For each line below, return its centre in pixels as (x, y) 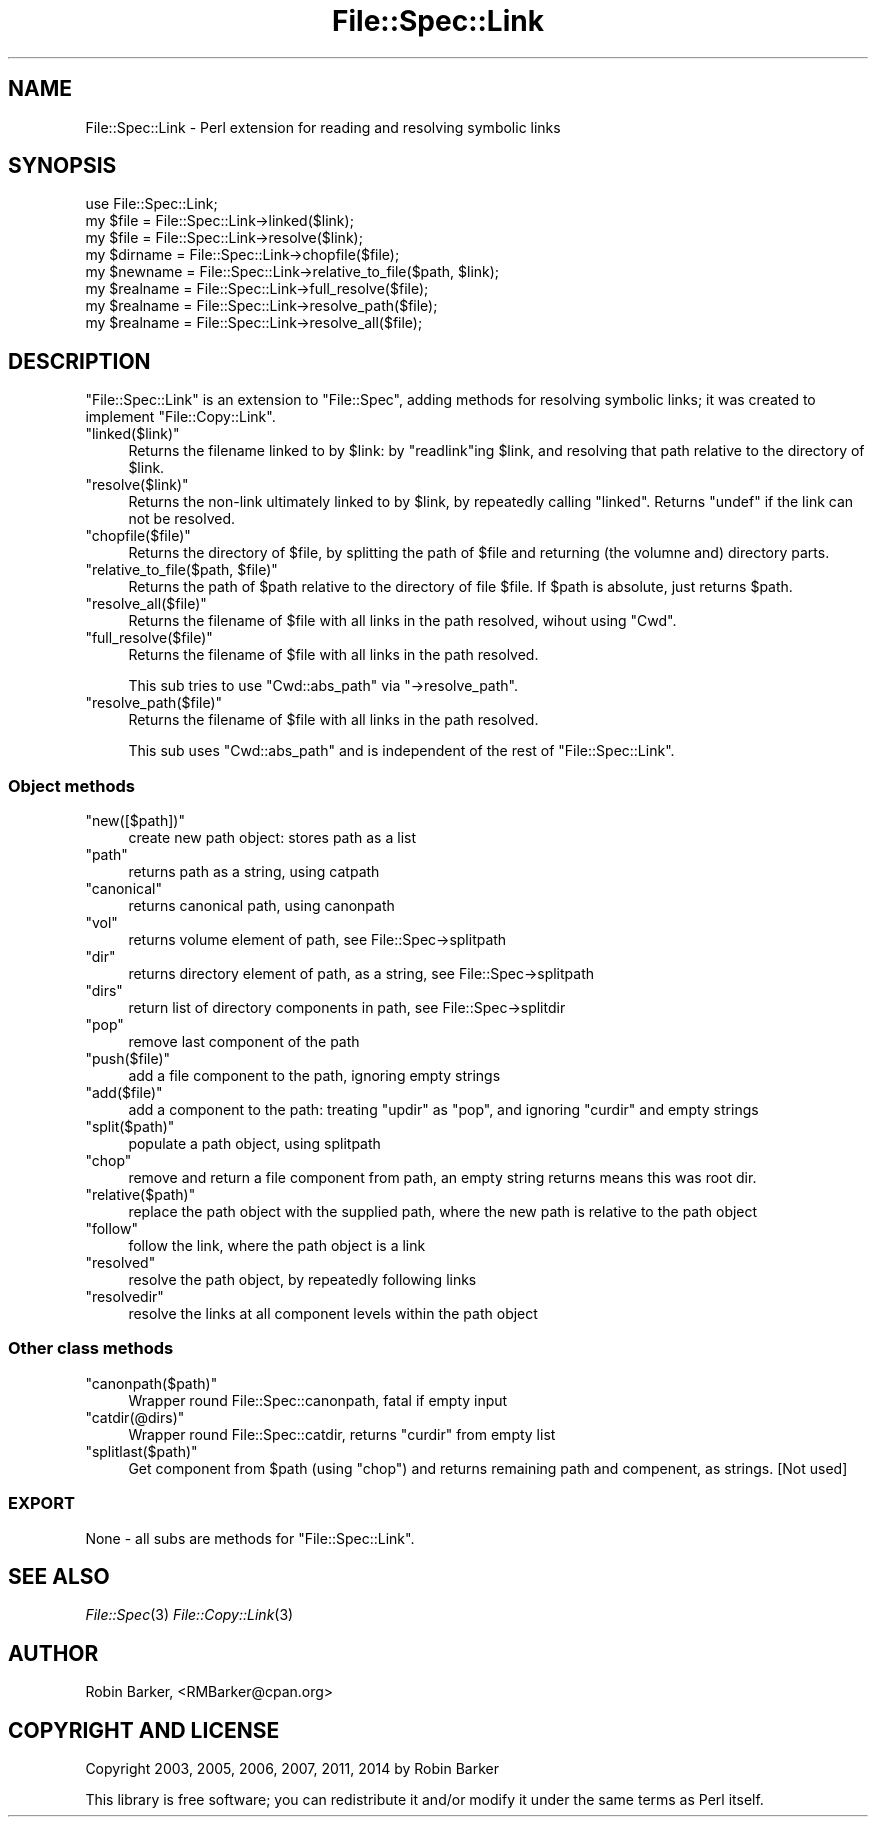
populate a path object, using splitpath (254, 1144)
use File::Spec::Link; (151, 204)
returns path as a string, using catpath (254, 872)
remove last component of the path (244, 1042)
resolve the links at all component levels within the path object (333, 1314)
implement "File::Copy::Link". (180, 417)
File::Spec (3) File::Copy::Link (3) (189, 1615)
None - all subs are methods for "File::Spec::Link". (250, 1538)
